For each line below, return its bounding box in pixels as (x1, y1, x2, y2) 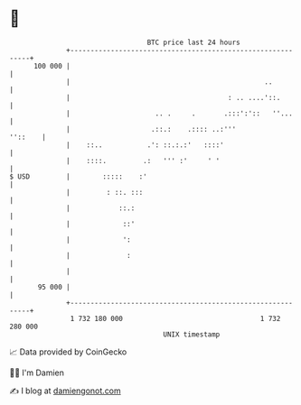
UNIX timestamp (163, 329, 221, 339)
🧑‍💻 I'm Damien (9, 367, 65, 378)
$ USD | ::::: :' (9, 171, 147, 181)
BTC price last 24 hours (146, 38, 241, 47)
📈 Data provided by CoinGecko (9, 346, 127, 357)
